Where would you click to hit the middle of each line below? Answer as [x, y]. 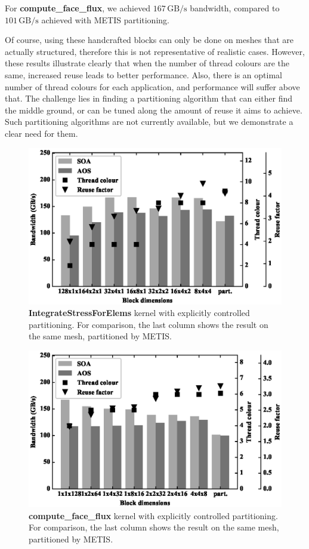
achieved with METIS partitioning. [105, 19]
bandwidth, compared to [235, 8]
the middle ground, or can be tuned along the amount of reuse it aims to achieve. [154, 110]
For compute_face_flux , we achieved [78, 8]
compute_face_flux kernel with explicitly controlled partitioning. [153, 515]
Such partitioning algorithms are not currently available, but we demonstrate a [149, 122]
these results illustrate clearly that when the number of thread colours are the [147, 63]
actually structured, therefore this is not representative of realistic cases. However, [155, 51]
